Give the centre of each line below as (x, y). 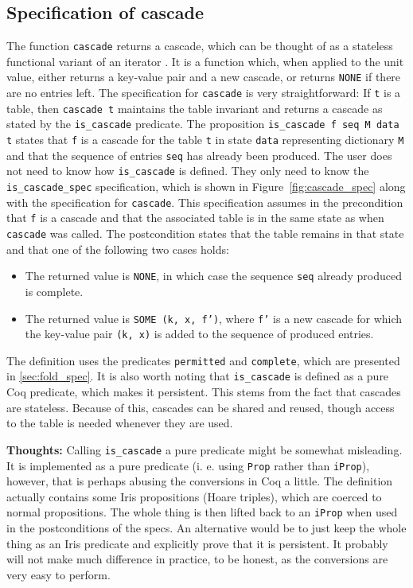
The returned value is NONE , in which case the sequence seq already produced (214, 276)
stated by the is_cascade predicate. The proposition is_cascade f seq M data (203, 124)
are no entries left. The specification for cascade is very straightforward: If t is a (204, 93)
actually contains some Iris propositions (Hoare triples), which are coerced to (194, 496)
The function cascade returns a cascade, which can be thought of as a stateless (200, 46)
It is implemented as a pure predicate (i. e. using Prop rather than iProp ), (188, 465)
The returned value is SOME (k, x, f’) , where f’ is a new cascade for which (214, 318)
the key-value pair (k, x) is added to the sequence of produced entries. (199, 334)
